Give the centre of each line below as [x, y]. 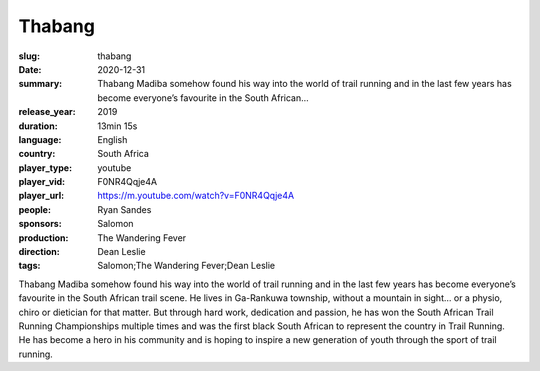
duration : [38, 126]
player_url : [41, 196]
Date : [30, 69]
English [112, 139]
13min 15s [117, 126]
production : [43, 237]
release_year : [47, 112]
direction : [39, 252]
